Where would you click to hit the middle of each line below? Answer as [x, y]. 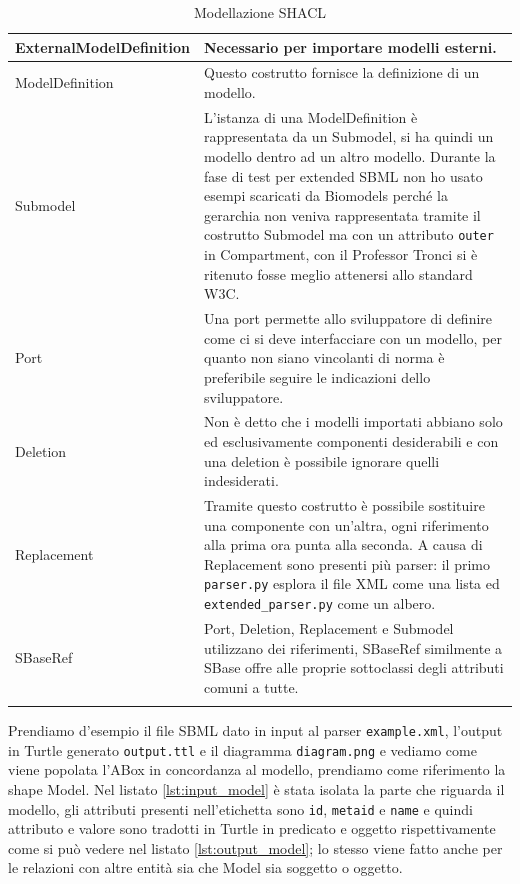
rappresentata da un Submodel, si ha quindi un [348, 136]
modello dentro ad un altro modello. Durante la [349, 156]
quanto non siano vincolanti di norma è [324, 357]
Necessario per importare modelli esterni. [350, 46]
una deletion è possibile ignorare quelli [321, 460]
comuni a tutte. [251, 686]
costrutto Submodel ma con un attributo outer [348, 234]
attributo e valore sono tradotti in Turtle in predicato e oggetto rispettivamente [252, 828]
